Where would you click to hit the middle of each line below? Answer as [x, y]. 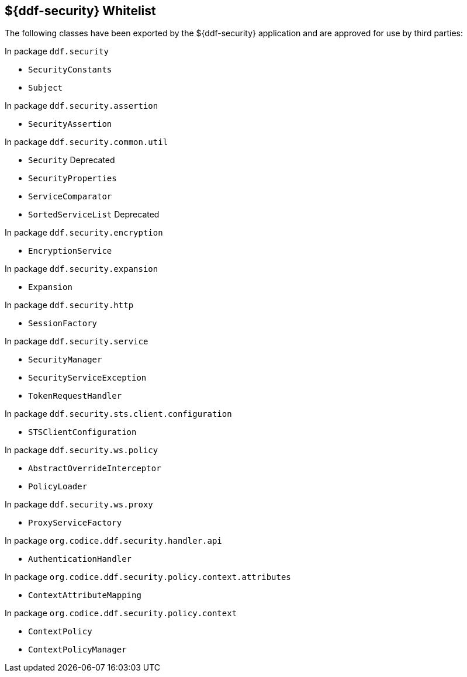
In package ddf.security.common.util [87, 142]
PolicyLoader [58, 487]
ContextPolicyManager [77, 650]
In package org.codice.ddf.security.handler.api [113, 541]
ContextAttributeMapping [85, 595]
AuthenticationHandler [80, 559]
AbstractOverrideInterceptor [95, 469]
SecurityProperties [72, 179]
